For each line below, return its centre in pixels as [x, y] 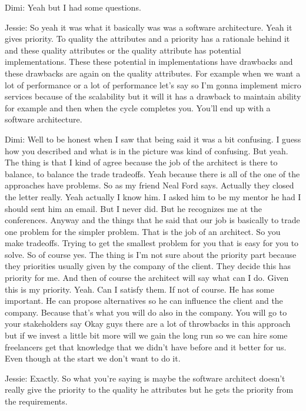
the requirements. [36, 401]
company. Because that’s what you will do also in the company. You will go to [146, 312]
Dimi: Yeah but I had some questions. [73, 7]
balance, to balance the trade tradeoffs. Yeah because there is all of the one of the [152, 173]
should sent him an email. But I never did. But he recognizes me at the [133, 208]
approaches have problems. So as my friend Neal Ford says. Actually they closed [149, 185]
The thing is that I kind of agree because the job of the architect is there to [141, 162]
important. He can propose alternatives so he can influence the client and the [144, 301]
